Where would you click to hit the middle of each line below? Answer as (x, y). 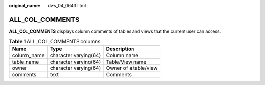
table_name (26, 62)
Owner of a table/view (132, 68)
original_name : (25, 6)
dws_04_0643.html (67, 6)
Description (120, 49)
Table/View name (126, 62)
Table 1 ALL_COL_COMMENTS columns (55, 42)
